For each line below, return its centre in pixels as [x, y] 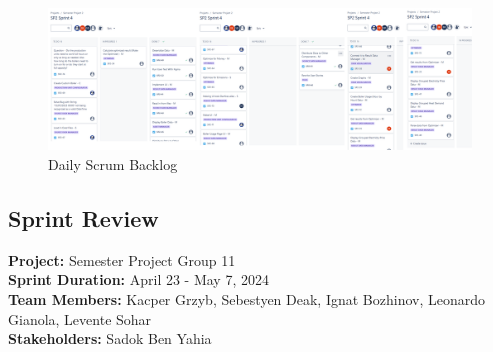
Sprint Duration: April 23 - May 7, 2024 [138, 279]
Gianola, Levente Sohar [80, 318]
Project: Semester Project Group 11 [122, 259]
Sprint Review [83, 218]
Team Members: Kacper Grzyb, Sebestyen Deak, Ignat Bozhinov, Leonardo [247, 299]
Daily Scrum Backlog [113, 164]
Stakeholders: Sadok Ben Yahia [110, 338]
